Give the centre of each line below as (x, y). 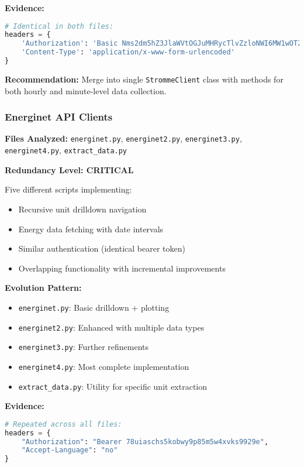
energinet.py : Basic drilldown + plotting (94, 307)
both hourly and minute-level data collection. (86, 90)
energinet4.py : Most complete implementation (104, 366)
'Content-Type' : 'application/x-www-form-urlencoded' (128, 52)
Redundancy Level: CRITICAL (69, 169)
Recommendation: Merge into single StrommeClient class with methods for (144, 79)
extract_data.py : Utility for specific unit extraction (113, 386)
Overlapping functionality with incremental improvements (122, 268)
